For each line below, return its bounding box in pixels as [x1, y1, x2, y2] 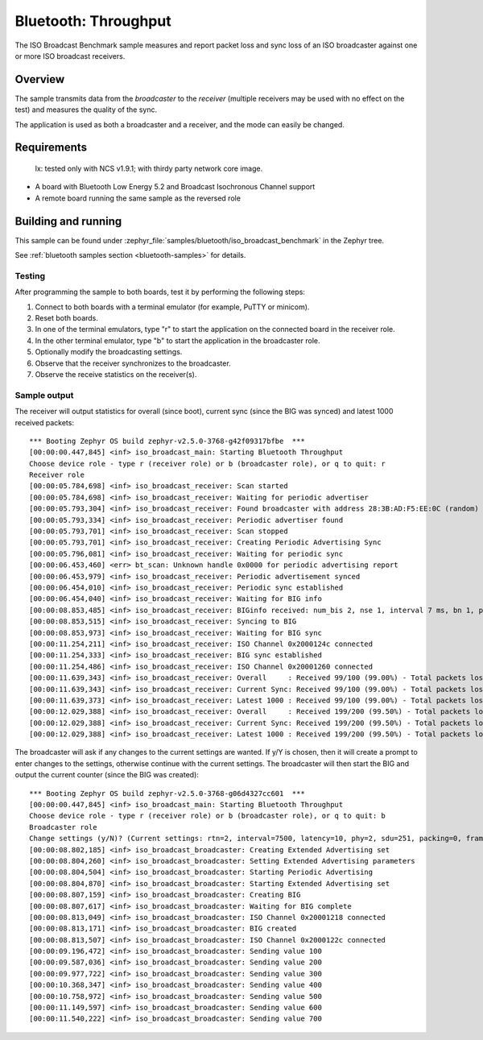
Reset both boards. [35, 313, 98, 323]
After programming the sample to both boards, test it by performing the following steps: [14, 287, 306, 297]
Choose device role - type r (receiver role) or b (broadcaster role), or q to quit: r [29, 459, 386, 468]
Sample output [14, 389, 74, 400]
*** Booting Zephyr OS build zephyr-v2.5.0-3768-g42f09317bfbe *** [29, 436, 305, 445]
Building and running [14, 214, 122, 228]
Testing [14, 270, 46, 281]
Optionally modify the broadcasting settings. [35, 347, 183, 357]
